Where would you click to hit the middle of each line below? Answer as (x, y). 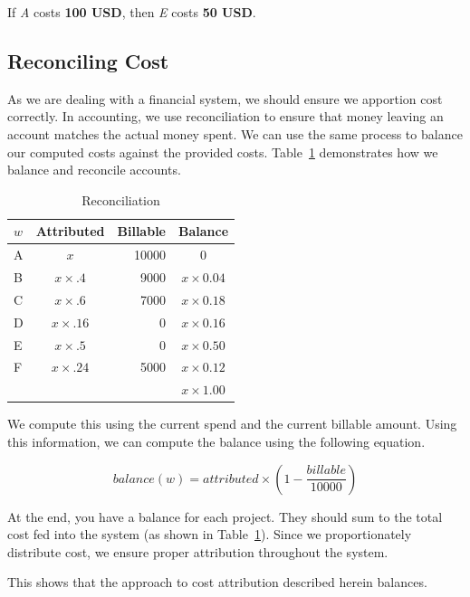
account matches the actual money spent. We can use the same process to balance (235, 133)
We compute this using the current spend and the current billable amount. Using (232, 424)
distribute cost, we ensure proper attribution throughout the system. (198, 551)
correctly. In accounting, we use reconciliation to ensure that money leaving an (225, 116)
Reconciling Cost (88, 60)
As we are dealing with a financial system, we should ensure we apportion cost (225, 98)
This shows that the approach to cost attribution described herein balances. (217, 582)
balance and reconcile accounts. (94, 170)
